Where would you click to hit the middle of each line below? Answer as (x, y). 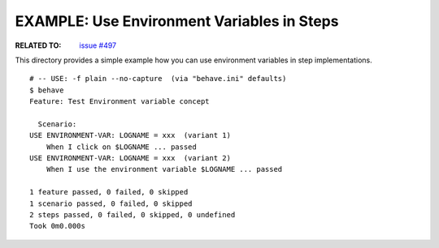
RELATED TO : (38, 45)
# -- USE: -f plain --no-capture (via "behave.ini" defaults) (158, 79)
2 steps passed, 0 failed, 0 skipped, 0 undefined (133, 215)
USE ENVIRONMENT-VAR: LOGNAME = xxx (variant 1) (130, 135)
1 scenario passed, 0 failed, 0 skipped (111, 203)
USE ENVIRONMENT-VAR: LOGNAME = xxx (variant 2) (130, 158)
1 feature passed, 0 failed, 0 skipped (109, 192)
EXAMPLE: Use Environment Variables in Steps (177, 21)
